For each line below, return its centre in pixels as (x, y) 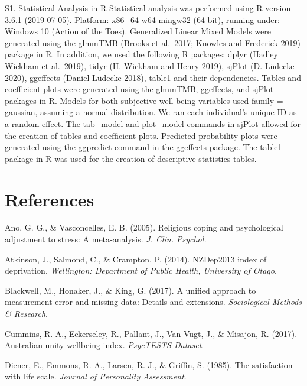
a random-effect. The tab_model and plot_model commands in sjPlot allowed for (153, 123)
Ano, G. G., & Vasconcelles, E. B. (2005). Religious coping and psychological (144, 227)
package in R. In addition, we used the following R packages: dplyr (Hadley (141, 54)
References (50, 199)
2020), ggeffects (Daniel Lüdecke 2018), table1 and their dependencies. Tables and (153, 77)
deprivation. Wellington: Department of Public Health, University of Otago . (141, 270)
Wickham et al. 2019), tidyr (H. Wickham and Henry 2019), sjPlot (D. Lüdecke (150, 65)
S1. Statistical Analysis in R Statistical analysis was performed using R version (148, 8)
